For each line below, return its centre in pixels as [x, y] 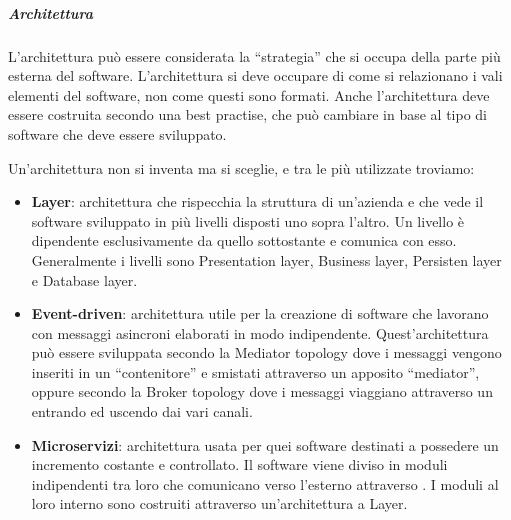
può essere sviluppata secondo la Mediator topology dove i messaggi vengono [266, 352]
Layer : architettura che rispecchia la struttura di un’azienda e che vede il [257, 201]
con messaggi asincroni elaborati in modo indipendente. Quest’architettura [260, 332]
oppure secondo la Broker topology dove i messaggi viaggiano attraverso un [262, 391]
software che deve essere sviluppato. [117, 133]
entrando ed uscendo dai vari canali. [142, 411]
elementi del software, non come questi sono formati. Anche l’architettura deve [249, 94]
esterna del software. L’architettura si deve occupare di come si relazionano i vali [255, 75]
